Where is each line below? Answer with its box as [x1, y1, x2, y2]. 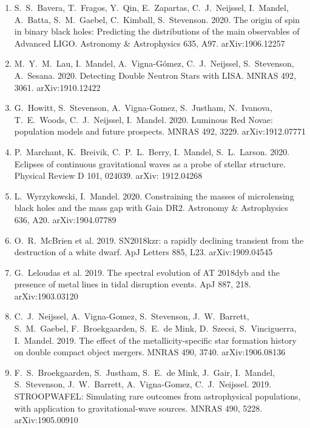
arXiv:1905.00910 [14, 413, 78, 426]
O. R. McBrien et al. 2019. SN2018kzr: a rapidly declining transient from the [14, 233, 304, 246]
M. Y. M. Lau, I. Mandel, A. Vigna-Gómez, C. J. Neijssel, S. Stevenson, [14, 57, 294, 70]
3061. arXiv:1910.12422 [14, 81, 101, 93]
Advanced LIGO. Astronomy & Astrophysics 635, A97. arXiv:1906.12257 [14, 36, 285, 49]
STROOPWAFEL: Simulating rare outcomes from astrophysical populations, [14, 390, 301, 403]
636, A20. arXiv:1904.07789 [14, 213, 116, 226]
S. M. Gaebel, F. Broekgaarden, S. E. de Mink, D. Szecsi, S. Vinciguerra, [14, 322, 297, 335]
